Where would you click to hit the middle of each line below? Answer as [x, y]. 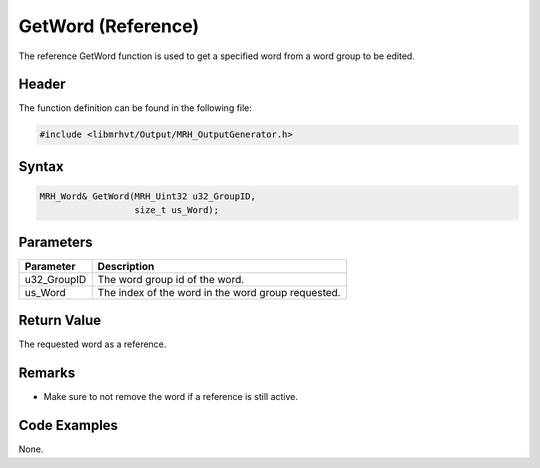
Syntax [41, 166]
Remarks [47, 373]
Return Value [60, 320]
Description [126, 266]
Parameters [55, 241]
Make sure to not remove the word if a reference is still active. [171, 397]
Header [42, 84]
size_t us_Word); [177, 210]
